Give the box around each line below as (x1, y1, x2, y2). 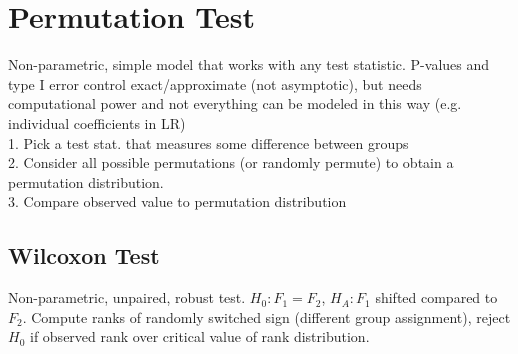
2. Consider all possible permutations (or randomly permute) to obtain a (8, 152, 454, 173)
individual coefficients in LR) (8, 112, 186, 133)
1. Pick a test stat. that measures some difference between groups (8, 132, 409, 153)
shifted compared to (375, 287, 498, 308)
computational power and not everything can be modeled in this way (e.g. (8, 93, 462, 114)
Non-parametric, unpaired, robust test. (8, 287, 246, 308)
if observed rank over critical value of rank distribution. (29, 326, 370, 347)
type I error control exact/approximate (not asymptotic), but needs (8, 73, 422, 94)
